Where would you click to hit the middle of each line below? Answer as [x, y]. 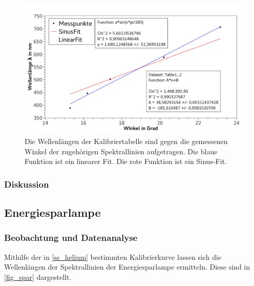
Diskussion [27, 184]
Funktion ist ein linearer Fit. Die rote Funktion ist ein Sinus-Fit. [126, 161]
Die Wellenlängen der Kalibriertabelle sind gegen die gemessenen [126, 141]
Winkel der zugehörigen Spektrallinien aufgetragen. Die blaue [121, 151]
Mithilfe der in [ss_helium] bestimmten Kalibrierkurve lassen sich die [113, 257]
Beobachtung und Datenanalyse [71, 238]
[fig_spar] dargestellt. [38, 277]
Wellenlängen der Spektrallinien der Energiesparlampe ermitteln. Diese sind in [127, 267]
